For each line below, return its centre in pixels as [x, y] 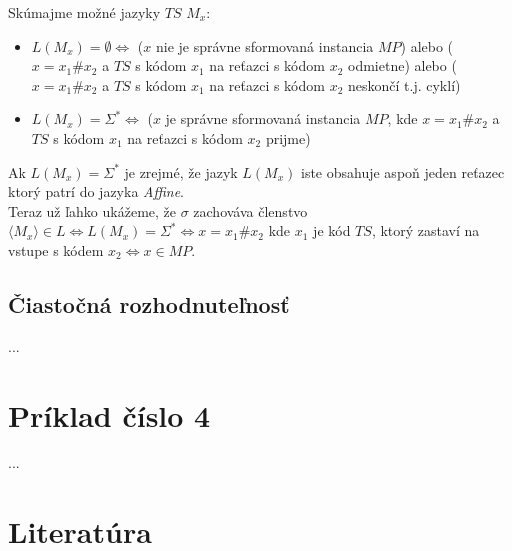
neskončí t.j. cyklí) [404, 84]
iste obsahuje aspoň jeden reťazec [402, 171]
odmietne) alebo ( [402, 65]
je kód [332, 230]
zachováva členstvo [250, 210]
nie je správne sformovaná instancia [264, 45]
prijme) [288, 137]
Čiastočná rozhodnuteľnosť [149, 303]
